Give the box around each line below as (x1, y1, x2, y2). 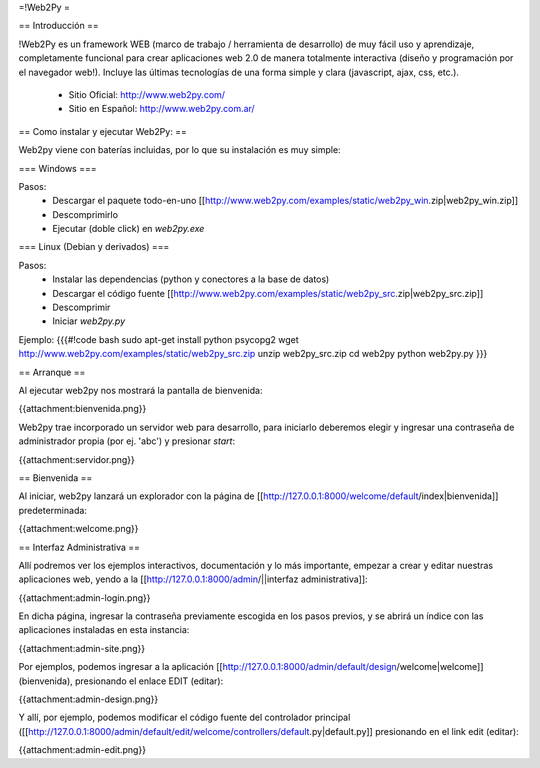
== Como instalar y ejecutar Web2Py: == (18, 125, 187, 137)
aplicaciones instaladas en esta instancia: (18, 624, 190, 636)
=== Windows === (18, 162, 97, 174)
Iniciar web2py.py (52, 315, 126, 327)
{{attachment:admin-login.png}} (18, 591, 151, 604)
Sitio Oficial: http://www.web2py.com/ (68, 88, 225, 100)
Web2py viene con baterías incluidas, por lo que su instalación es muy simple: (18, 144, 341, 156)
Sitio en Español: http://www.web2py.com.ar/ (68, 103, 255, 115)
